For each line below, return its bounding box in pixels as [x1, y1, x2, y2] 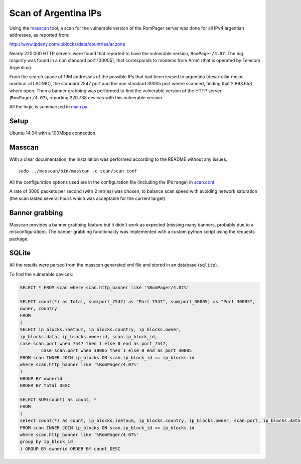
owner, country [20, 306, 57, 311]
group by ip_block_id [20, 439, 73, 444]
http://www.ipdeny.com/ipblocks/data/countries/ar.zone [9, 41, 125, 47]
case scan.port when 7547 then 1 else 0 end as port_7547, [20, 341, 168, 346]
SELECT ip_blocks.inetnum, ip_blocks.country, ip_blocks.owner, [20, 327, 182, 333]
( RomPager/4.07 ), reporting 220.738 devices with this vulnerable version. [9, 95, 164, 101]
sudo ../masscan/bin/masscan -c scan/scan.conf [18, 168, 137, 174]
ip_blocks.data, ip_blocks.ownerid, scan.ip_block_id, [20, 334, 158, 339]
